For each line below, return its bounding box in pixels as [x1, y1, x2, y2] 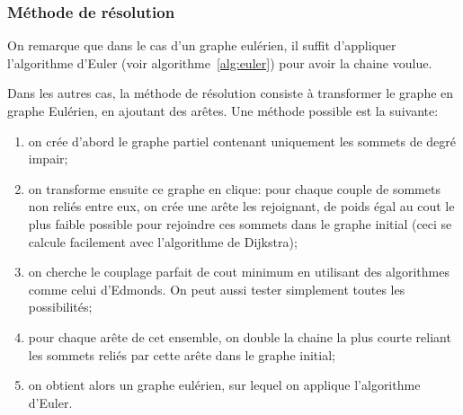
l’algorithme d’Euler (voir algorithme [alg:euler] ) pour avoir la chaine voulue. [7, 53, 432, 72]
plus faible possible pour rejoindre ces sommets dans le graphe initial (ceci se [28, 214, 452, 233]
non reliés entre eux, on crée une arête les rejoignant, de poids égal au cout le [28, 197, 455, 216]
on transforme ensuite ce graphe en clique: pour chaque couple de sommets [28, 179, 441, 198]
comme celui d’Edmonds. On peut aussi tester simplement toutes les [28, 279, 405, 298]
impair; [28, 149, 68, 168]
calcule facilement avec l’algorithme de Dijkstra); [28, 232, 298, 251]
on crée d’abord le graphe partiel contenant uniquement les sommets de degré [28, 131, 457, 150]
